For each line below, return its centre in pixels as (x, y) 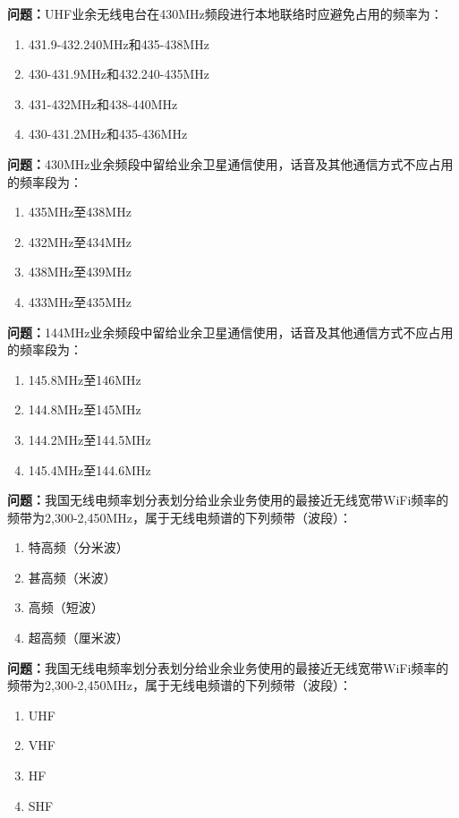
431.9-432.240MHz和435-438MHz (119, 43)
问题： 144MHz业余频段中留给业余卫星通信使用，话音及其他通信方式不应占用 (230, 332)
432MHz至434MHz (80, 241)
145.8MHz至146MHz (85, 379)
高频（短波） (66, 607)
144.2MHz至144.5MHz (89, 439)
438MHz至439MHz (80, 272)
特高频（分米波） (78, 547)
